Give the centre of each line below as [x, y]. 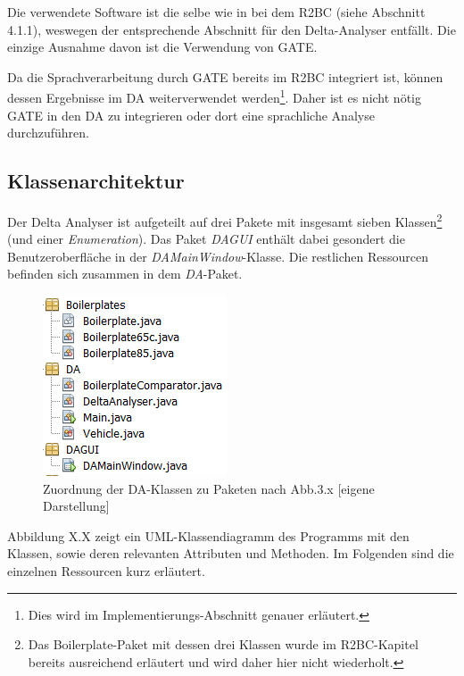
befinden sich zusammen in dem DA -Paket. [125, 274]
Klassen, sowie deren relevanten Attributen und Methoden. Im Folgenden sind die [231, 553]
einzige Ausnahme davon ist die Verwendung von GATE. [162, 47]
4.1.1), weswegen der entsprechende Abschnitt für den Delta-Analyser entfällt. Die [232, 29]
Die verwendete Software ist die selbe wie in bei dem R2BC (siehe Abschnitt [216, 12]
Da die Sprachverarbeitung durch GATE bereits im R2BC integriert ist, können [225, 76]
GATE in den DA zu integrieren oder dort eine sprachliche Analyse [191, 115]
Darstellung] [76, 506]
